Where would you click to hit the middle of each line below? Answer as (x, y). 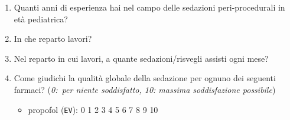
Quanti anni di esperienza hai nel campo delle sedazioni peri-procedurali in (149, 7)
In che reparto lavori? (53, 39)
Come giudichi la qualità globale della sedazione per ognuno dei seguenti (145, 78)
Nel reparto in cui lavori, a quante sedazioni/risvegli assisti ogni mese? (141, 58)
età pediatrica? (41, 19)
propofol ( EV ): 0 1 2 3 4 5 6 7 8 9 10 (93, 109)
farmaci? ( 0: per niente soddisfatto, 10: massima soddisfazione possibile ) (145, 89)
